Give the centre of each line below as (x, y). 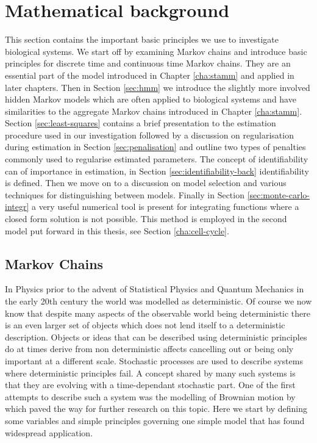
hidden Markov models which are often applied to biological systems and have (151, 99)
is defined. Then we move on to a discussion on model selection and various (146, 183)
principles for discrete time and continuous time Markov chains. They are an (148, 63)
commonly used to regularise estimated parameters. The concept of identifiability (157, 159)
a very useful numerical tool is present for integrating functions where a (165, 207)
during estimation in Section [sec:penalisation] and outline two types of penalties (155, 147)
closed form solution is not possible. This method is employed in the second (146, 219)
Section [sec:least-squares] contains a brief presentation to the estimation (141, 123)
